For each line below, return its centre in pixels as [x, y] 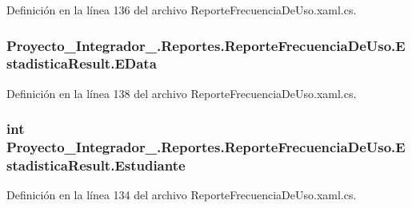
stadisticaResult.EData [82, 63]
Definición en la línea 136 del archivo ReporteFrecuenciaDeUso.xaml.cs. [182, 10]
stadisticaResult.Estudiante [96, 165]
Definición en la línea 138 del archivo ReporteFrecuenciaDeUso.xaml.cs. [182, 93]
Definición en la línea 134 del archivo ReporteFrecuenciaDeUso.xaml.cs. [182, 195]
